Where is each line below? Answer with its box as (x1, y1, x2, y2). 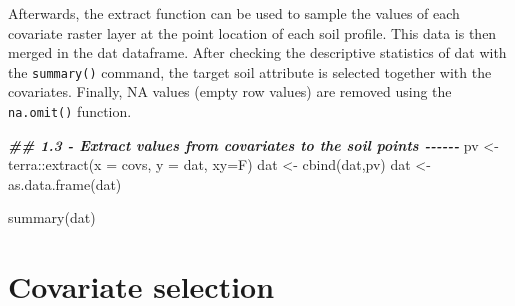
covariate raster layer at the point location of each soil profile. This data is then (8, 22, 497, 43)
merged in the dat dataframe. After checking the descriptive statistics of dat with (8, 42, 507, 63)
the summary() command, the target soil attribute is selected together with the (8, 61, 492, 82)
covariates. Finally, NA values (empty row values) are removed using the (8, 81, 452, 102)
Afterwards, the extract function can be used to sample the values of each (8, 3, 460, 23)
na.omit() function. (8, 101, 132, 122)
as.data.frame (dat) (8, 173, 122, 194)
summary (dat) (8, 207, 96, 228)
